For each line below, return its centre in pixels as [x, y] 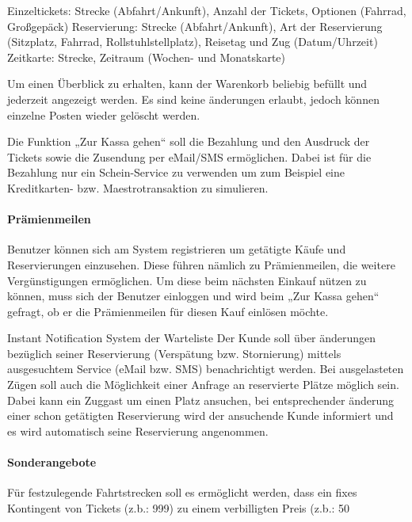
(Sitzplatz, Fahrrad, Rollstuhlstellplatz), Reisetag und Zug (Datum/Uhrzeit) [193, 42]
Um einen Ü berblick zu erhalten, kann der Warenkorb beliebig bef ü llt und [187, 84]
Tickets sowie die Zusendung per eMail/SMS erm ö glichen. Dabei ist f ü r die [189, 156]
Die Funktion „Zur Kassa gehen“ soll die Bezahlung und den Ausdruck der [189, 141]
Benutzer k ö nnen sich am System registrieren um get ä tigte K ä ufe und [177, 249]
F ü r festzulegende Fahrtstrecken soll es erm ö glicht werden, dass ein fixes [182, 492]
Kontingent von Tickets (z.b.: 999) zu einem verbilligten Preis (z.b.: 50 [179, 507]
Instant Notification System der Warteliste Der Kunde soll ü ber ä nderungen [192, 338]
